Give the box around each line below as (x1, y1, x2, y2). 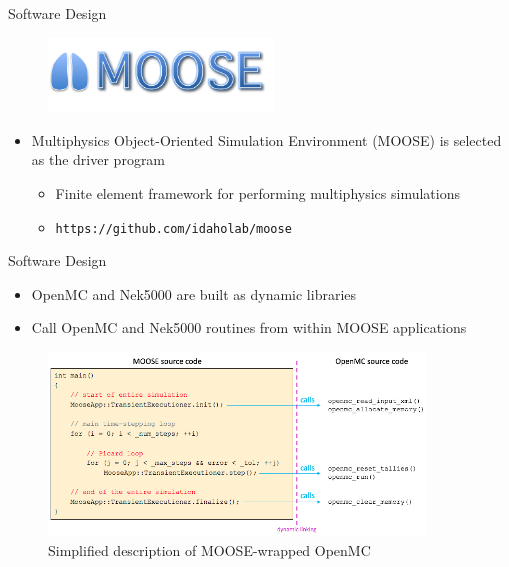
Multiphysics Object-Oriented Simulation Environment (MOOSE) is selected (31, 129, 502, 150)
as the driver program (31, 149, 166, 170)
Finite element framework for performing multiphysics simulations (55, 183, 460, 204)
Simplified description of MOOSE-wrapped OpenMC (48, 539, 371, 560)
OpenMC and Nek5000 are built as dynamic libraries (31, 283, 357, 304)
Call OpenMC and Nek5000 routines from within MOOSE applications (31, 317, 467, 338)
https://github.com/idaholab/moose (55, 221, 292, 236)
